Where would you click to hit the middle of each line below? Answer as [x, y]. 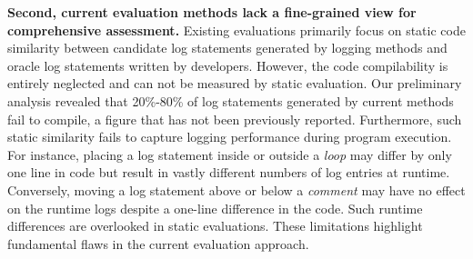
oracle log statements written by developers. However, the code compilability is [228, 65]
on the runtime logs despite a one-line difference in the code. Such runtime [215, 208]
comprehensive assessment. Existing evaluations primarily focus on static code [236, 30]
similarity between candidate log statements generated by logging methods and [227, 48]
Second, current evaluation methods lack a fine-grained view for [212, 12]
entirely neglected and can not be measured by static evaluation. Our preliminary [235, 83]
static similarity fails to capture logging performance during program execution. [230, 137]
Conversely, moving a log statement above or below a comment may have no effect [236, 189]
